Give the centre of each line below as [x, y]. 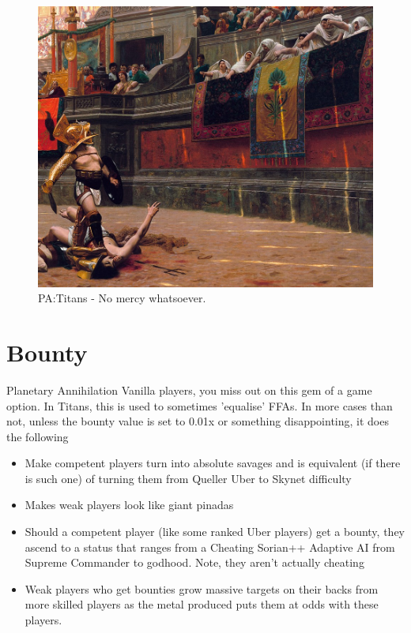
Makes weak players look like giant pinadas [129, 505]
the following [38, 436]
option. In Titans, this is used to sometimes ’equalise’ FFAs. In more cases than [200, 405]
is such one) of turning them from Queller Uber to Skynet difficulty [188, 478]
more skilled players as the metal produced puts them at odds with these [202, 604]
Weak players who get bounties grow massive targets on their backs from [202, 588]
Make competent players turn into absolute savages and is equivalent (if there [213, 463]
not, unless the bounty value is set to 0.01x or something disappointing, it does [198, 421]
